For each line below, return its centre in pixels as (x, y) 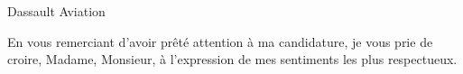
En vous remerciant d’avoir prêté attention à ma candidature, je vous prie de (220, 41)
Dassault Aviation (56, 11)
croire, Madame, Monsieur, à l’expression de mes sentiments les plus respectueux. (232, 59)
